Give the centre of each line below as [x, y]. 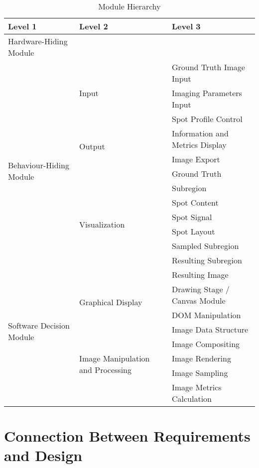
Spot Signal [192, 217]
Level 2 [94, 26]
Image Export [196, 159]
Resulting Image [200, 275]
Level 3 [186, 26]
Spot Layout [194, 231]
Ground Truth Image [208, 67]
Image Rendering [201, 358]
